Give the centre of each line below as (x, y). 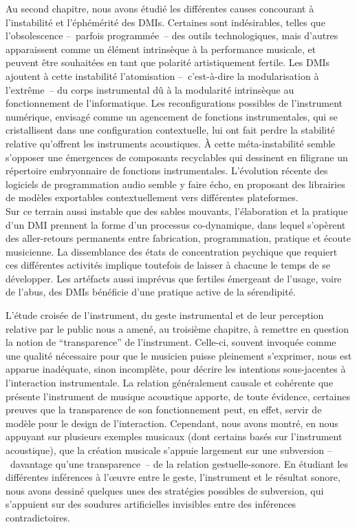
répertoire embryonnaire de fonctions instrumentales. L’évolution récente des (167, 170)
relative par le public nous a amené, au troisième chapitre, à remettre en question (177, 328)
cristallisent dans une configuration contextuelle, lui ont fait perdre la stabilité (170, 130)
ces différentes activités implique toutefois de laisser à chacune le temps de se (168, 265)
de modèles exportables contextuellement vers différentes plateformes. (152, 197)
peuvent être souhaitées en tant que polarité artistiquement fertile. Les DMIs (168, 62)
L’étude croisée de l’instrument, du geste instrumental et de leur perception (165, 315)
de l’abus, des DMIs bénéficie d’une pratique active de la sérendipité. (151, 292)
